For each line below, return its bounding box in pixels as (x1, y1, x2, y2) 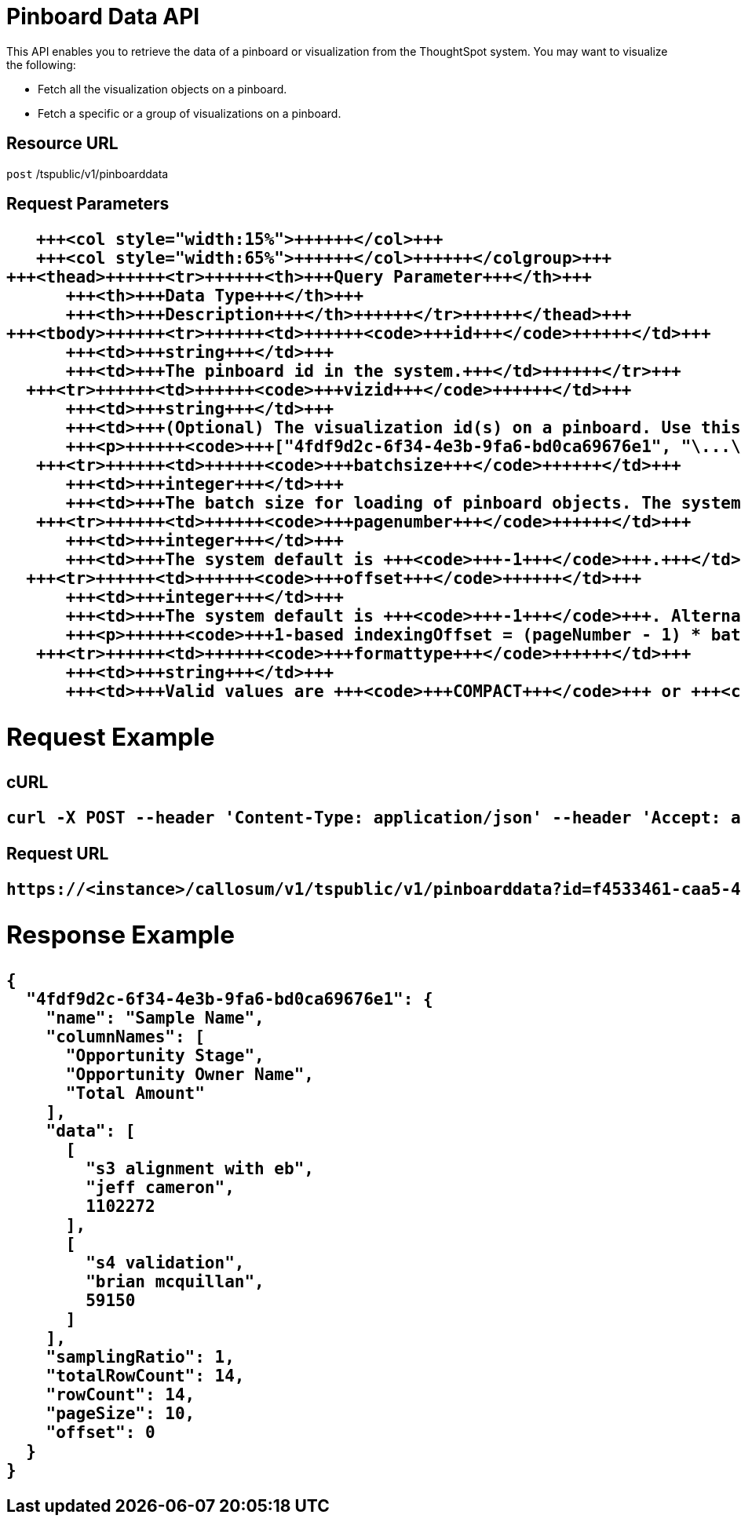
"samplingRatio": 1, (46, 1347, 235, 1367)
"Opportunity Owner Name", (65, 1064, 314, 1084)
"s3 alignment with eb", (86, 1159, 314, 1178)
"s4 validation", (86, 1253, 245, 1272)
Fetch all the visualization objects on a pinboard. (38, 82, 287, 96)
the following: (6, 57, 76, 71)
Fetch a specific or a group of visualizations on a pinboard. (38, 106, 341, 120)
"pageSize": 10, (46, 1403, 195, 1423)
